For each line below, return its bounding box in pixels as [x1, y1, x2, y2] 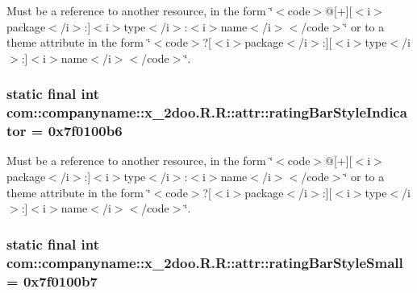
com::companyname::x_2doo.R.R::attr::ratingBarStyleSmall [6, 252, 403, 272]
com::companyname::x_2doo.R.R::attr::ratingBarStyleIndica [6, 102, 407, 122]
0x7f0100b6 [48, 121, 123, 141]
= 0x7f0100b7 [6, 270, 98, 291]
